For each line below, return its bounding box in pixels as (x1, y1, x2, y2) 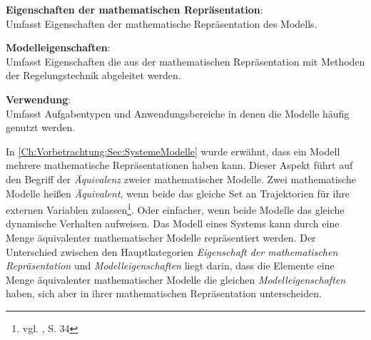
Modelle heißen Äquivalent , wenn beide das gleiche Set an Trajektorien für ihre (6, 185, 350, 200)
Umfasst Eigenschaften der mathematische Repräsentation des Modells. (6, 16, 317, 31)
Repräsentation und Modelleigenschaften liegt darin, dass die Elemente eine (6, 258, 335, 273)
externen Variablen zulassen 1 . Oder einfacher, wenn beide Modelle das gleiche (6, 200, 345, 217)
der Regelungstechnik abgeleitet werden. (6, 68, 181, 83)
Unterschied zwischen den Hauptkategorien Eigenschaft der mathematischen (6, 244, 338, 259)
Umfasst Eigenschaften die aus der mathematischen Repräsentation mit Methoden (6, 53, 365, 68)
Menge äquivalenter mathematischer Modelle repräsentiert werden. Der (6, 230, 316, 244)
